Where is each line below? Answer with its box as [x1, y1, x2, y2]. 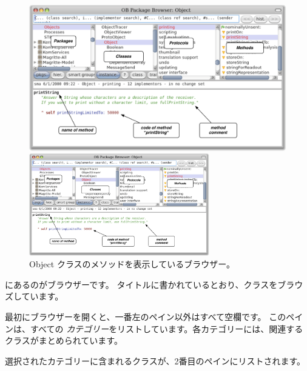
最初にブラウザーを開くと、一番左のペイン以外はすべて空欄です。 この [5, 310, 286, 323]
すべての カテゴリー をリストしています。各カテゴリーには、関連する [30, 322, 303, 335]
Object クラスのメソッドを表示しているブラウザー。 [29, 258, 235, 270]
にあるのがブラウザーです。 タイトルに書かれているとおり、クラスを [5, 278, 278, 290]
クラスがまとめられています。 [5, 334, 123, 347]
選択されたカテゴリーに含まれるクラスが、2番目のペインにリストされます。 [5, 354, 306, 367]
